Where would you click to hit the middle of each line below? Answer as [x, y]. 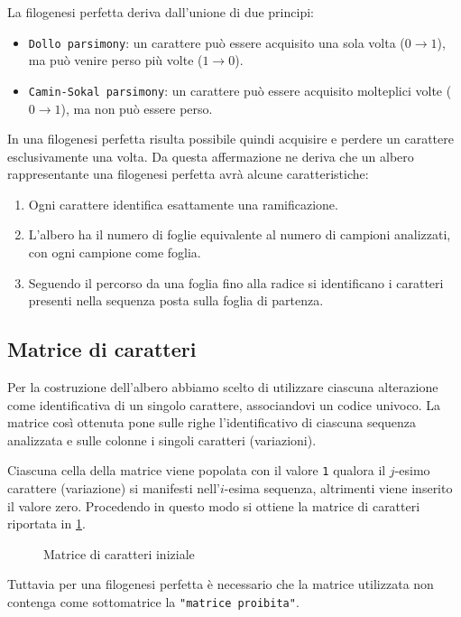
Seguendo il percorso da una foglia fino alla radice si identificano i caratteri [236, 282]
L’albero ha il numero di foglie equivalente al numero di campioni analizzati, [240, 234]
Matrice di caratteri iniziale [119, 553]
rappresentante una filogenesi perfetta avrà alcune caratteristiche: [188, 174]
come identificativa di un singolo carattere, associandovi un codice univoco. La [224, 404]
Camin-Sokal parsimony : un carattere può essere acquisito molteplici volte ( [240, 90]
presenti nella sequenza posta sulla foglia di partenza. [176, 300]
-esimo [412, 470]
